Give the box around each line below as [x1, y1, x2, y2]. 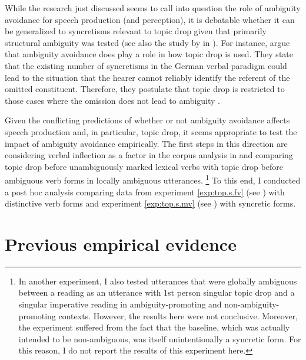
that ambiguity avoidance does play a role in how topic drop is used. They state [5, 48, 293, 60]
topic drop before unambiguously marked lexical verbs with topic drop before [5, 160, 283, 172]
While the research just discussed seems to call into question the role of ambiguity [5, 2, 301, 14]
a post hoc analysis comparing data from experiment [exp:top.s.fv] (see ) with [5, 185, 285, 198]
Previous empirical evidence [5, 231, 237, 256]
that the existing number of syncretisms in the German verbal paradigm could [5, 59, 287, 71]
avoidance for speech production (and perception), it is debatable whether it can [5, 13, 295, 25]
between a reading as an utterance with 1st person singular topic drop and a [18, 286, 295, 299]
